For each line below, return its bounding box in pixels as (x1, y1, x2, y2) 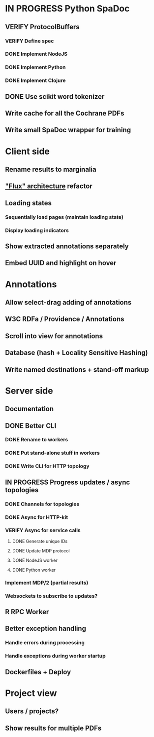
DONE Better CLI (5, 422, 57, 430)
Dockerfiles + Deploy (5, 667, 71, 676)
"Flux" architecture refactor (5, 182, 92, 191)
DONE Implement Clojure (5, 77, 66, 84)
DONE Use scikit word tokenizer (5, 92, 105, 101)
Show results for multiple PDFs (5, 724, 102, 732)
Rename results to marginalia (5, 165, 97, 174)
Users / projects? (5, 707, 59, 716)
